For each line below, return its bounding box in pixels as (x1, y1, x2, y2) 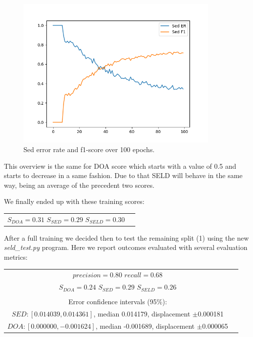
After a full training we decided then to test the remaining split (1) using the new (4, 232, 249, 243)
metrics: (4, 252, 28, 262)
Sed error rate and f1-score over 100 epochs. (23, 144, 155, 155)
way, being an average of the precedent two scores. (4, 180, 155, 190)
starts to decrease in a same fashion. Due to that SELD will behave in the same (4, 170, 243, 180)
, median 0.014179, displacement (93, 309, 190, 319)
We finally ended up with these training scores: (4, 196, 145, 206)
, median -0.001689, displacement (95, 321, 195, 331)
